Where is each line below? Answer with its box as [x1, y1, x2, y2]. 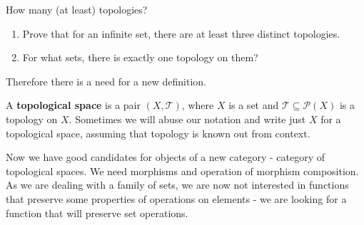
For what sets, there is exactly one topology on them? [22, 50, 258, 65]
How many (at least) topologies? [6, 2, 148, 16]
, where [181, 98, 214, 112]
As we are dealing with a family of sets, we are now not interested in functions [6, 177, 349, 192]
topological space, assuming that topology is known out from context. [6, 125, 310, 140]
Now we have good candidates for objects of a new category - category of [6, 150, 325, 164]
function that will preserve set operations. [6, 205, 188, 220]
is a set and [228, 98, 279, 112]
